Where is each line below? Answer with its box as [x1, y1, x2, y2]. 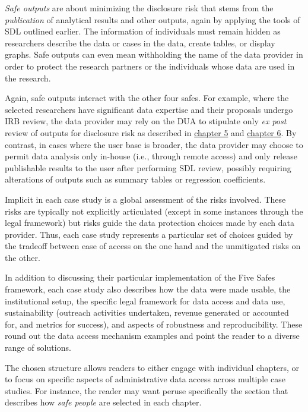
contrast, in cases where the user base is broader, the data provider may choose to [5, 138, 303, 150]
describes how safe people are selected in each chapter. [5, 396, 202, 408]
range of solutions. [5, 341, 71, 354]
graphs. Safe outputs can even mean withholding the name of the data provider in [5, 48, 303, 61]
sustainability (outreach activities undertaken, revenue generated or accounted [5, 306, 289, 319]
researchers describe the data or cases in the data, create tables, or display [5, 36, 275, 49]
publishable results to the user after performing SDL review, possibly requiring [5, 161, 291, 174]
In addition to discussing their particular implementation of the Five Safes [5, 271, 275, 284]
